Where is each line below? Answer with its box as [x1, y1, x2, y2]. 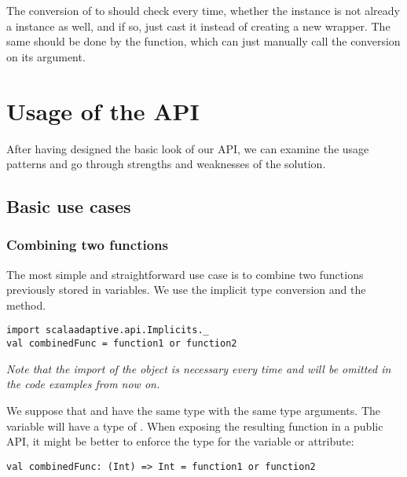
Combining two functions [6, 235, 168, 255]
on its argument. [6, 48, 86, 64]
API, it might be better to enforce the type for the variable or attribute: [6, 433, 354, 449]
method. [6, 296, 46, 313]
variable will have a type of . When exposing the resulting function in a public [6, 417, 383, 434]
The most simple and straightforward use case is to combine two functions [6, 266, 364, 282]
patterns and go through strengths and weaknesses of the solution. [6, 156, 326, 172]
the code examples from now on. [6, 376, 160, 392]
